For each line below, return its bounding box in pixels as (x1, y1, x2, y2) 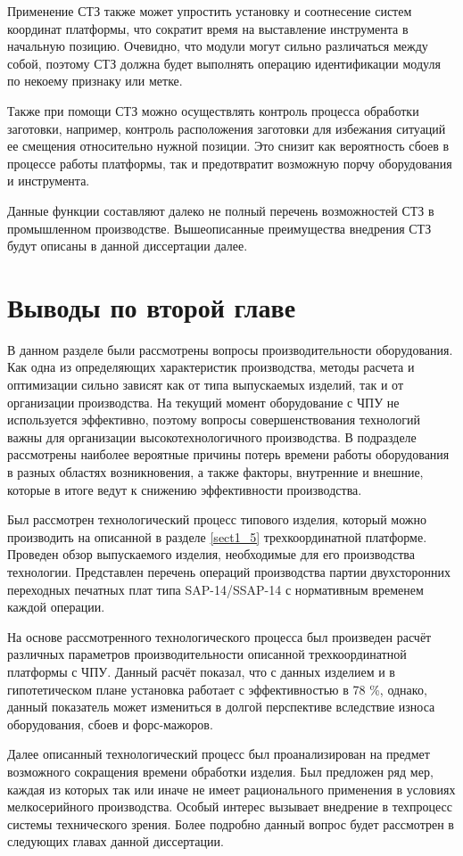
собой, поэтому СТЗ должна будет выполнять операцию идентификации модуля (7, 53, 441, 72)
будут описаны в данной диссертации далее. (7, 236, 248, 255)
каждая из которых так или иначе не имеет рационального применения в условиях (7, 779, 456, 798)
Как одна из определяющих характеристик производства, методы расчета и (7, 358, 415, 376)
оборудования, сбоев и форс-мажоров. (7, 714, 213, 733)
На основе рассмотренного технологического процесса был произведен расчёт (7, 627, 432, 646)
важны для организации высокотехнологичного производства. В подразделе (7, 427, 417, 446)
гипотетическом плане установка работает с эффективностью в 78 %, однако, (7, 679, 427, 698)
